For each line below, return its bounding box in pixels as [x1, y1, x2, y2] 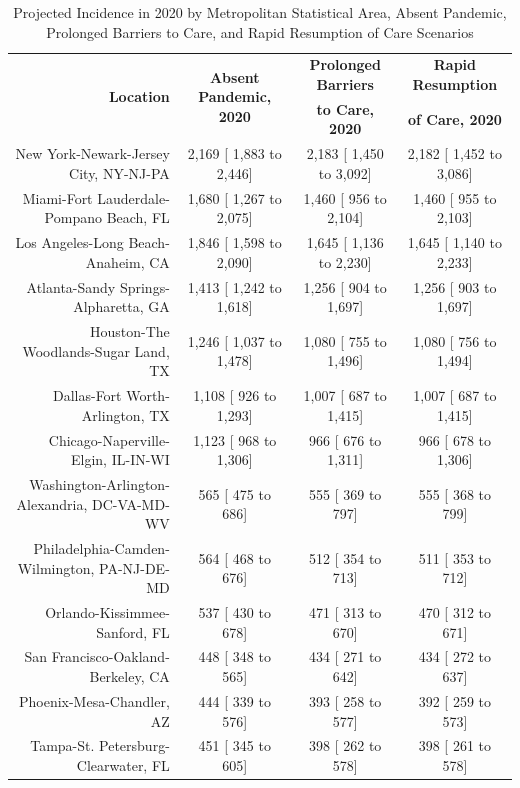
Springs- [119, 276, 170, 297]
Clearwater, [76, 754, 148, 775]
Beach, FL [106, 207, 170, 228]
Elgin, [71, 449, 108, 470]
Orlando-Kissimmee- [45, 602, 170, 623]
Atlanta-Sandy [26, 276, 116, 297]
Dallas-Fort [52, 385, 122, 406]
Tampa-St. [30, 735, 95, 756]
